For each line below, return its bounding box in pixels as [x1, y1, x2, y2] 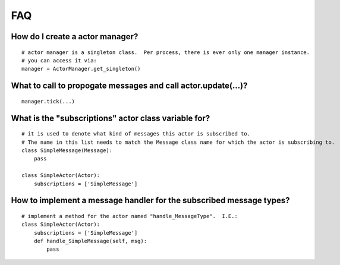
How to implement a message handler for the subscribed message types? [11, 195, 291, 206]
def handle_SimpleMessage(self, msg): [33, 238, 147, 245]
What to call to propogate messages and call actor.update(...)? [11, 81, 248, 91]
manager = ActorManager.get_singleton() [21, 65, 141, 72]
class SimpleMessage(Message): [21, 147, 113, 154]
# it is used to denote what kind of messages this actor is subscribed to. [21, 131, 251, 137]
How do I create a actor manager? [11, 31, 138, 42]
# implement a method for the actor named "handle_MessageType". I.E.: [21, 213, 238, 219]
